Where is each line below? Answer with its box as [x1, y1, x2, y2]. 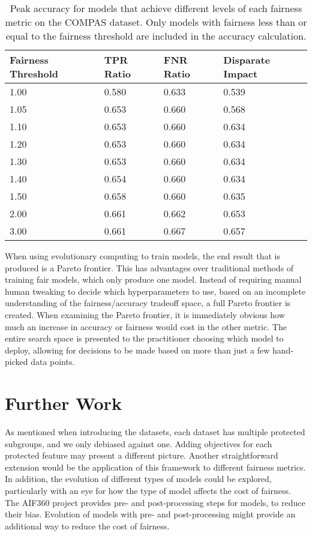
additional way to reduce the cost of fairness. [5, 519, 170, 532]
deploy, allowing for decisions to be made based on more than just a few [5, 343, 270, 356]
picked [5, 355, 28, 368]
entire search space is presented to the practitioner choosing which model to [5, 332, 284, 345]
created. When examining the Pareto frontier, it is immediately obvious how [5, 308, 285, 321]
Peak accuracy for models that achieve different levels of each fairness [10, 1, 302, 15]
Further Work [5, 391, 122, 415]
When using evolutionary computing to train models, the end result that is [5, 250, 280, 262]
